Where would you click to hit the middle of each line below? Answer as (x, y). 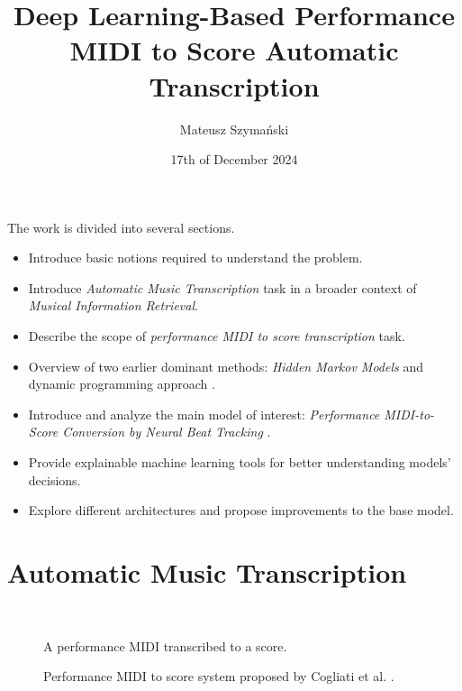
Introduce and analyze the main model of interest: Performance (204, 414)
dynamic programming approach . (122, 384)
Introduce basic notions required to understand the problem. (195, 258)
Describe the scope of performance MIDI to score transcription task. (217, 336)
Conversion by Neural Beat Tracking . (167, 432)
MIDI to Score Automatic (234, 50)
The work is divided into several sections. (121, 227)
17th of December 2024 (234, 159)
